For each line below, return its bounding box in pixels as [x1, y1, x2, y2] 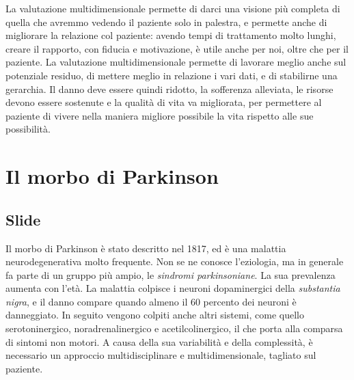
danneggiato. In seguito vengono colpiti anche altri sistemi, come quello [5, 308, 304, 322]
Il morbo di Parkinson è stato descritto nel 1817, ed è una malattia [5, 241, 286, 255]
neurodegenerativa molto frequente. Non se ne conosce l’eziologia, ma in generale [5, 254, 344, 269]
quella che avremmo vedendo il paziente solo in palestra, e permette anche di [5, 14, 327, 29]
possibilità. [5, 122, 51, 136]
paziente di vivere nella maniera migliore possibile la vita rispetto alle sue [5, 108, 314, 122]
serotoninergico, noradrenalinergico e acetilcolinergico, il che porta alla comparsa [5, 321, 343, 336]
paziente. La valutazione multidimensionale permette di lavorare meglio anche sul [5, 55, 346, 69]
